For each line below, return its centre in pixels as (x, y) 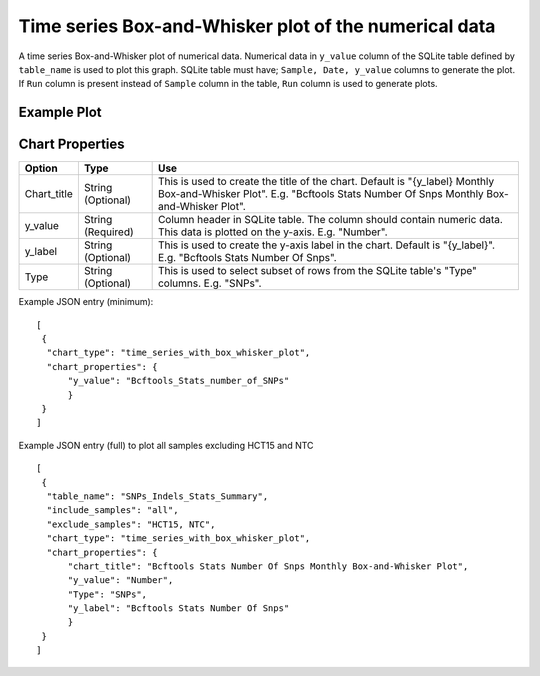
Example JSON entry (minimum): (86, 302)
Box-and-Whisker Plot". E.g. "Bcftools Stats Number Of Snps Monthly (320, 194)
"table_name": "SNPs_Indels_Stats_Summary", (157, 496)
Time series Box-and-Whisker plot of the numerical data (257, 26)
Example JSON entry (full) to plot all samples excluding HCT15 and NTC (166, 445)
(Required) (108, 232)
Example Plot (60, 112)
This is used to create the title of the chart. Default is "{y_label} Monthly (326, 182)
